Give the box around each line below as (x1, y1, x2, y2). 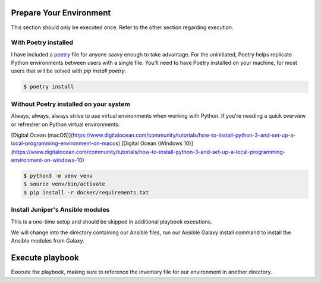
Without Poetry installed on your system (11, 100, 130, 108)
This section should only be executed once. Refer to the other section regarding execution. (11, 24, 234, 31)
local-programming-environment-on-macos (11, 140, 119, 147)
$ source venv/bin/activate (23, 181, 105, 187)
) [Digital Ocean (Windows (118, 140, 182, 147)
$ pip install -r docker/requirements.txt (23, 189, 149, 196)
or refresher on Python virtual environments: (11, 121, 120, 128)
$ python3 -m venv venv (23, 172, 93, 180)
